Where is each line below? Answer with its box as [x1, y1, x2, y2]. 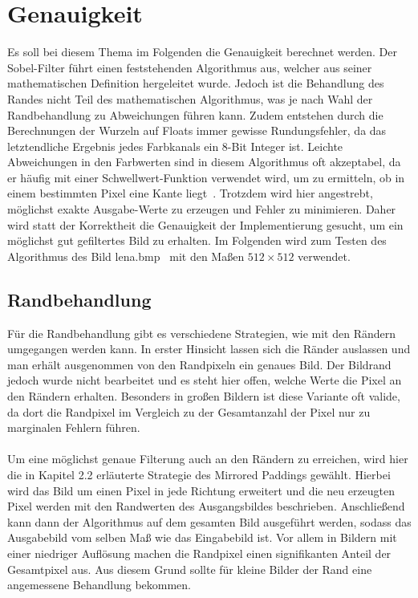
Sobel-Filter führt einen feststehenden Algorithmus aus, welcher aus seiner [7, 59, 372, 75]
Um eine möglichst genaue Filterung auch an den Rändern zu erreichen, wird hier [7, 450, 408, 467]
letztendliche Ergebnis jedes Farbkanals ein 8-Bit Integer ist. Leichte [7, 137, 343, 154]
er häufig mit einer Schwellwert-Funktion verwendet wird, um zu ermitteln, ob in [7, 169, 405, 185]
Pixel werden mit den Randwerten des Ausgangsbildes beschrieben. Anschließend [7, 498, 405, 515]
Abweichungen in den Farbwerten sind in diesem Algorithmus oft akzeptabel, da [7, 153, 401, 170]
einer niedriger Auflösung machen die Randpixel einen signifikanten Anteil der [7, 544, 392, 561]
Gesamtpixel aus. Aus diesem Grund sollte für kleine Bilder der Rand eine [7, 560, 372, 577]
